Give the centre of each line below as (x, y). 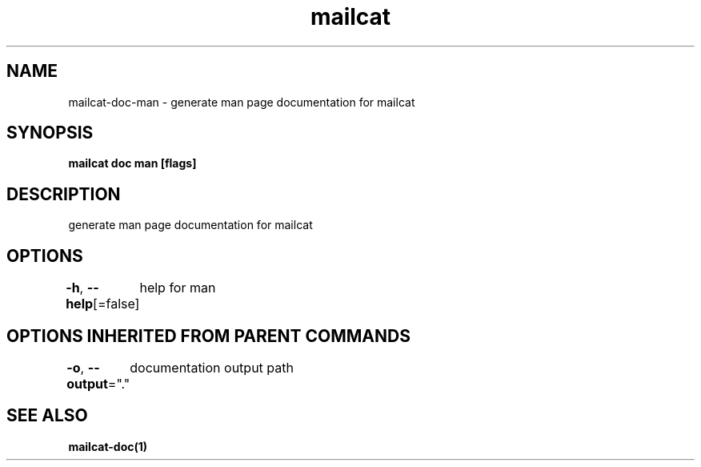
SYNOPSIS (50, 133)
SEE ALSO (47, 416)
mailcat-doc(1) (108, 446)
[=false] (116, 304)
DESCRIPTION (64, 194)
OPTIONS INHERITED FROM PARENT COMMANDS (208, 336)
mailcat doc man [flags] (132, 163)
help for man (178, 288)
